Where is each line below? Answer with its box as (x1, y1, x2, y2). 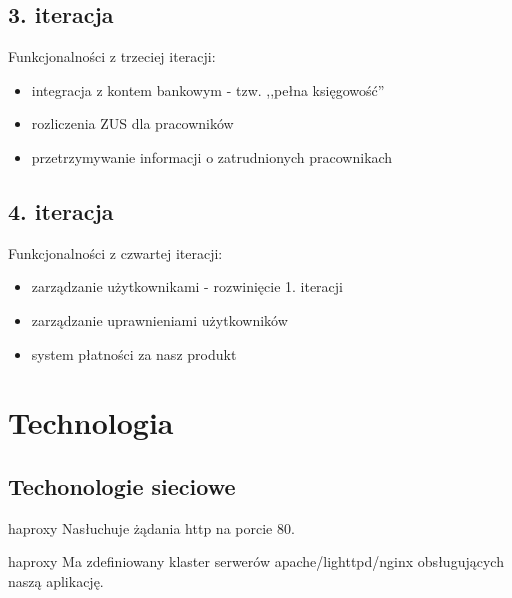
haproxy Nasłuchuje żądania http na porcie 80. (8, 517, 295, 538)
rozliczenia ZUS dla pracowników (31, 113, 234, 134)
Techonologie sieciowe (8, 470, 236, 501)
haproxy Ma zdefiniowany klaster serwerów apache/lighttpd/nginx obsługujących (8, 551, 504, 572)
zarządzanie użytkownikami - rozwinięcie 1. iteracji (31, 276, 344, 297)
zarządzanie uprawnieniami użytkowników (31, 309, 288, 330)
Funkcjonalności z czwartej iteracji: (8, 242, 223, 263)
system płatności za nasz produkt (31, 343, 237, 364)
